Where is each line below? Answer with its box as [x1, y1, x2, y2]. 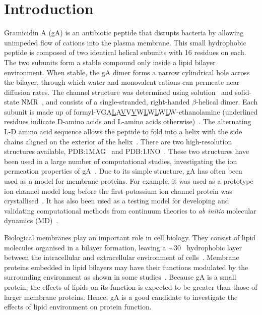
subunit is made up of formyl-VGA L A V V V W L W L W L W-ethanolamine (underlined [4, 106, 258, 117]
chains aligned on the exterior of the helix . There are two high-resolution [4, 136, 232, 146]
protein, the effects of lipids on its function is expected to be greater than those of [4, 281, 257, 292]
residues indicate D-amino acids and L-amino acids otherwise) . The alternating [4, 116, 251, 127]
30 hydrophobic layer [174, 242, 242, 252]
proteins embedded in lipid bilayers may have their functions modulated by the [4, 261, 248, 272]
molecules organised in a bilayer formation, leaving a [4, 242, 166, 252]
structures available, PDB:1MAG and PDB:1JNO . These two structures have [4, 146, 249, 156]
